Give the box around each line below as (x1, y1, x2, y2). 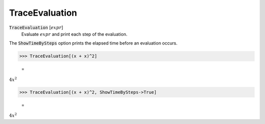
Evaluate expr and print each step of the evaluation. (21, 31, 128, 37)
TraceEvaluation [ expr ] (9, 25, 63, 30)
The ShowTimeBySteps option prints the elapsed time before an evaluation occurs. (9, 40, 178, 46)
